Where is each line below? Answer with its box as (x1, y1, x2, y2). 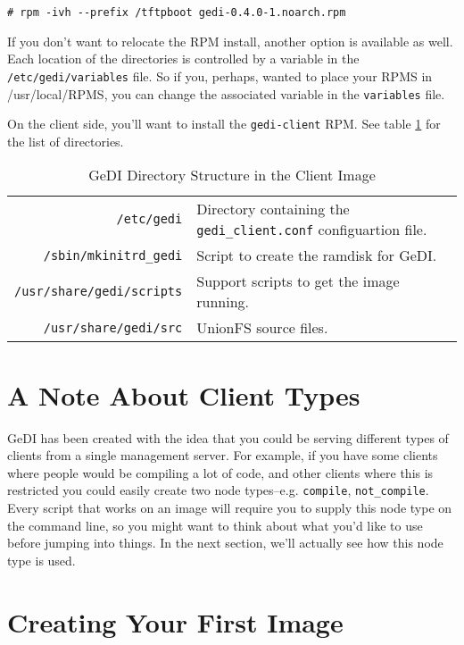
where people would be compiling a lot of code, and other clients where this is (7, 463, 434, 482)
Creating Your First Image (7, 603, 344, 640)
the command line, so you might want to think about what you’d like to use (7, 515, 423, 534)
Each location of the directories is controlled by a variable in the (7, 49, 360, 68)
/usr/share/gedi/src (43, 320, 183, 335)
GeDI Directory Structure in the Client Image (88, 164, 376, 186)
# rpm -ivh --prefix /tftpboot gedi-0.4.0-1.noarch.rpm (7, 6, 346, 19)
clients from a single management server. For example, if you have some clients (7, 446, 438, 465)
